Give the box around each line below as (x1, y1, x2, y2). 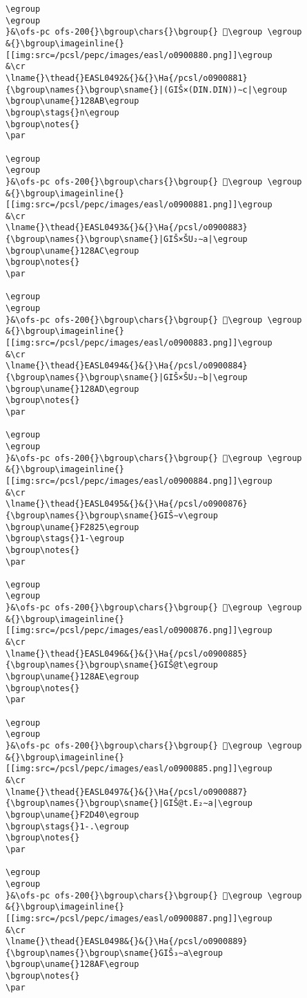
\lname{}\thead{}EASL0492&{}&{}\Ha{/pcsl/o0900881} (6, 73, 248, 83)
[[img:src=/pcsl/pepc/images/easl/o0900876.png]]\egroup (6, 625, 273, 636)
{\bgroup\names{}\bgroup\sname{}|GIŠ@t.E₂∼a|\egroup (6, 798, 252, 809)
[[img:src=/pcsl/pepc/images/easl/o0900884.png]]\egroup (6, 476, 273, 486)
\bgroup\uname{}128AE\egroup (6, 672, 139, 682)
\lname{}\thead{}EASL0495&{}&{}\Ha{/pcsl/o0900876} (6, 499, 248, 509)
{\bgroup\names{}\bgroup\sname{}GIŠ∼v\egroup (6, 510, 218, 520)
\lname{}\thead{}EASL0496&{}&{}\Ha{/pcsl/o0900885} (6, 648, 248, 659)
